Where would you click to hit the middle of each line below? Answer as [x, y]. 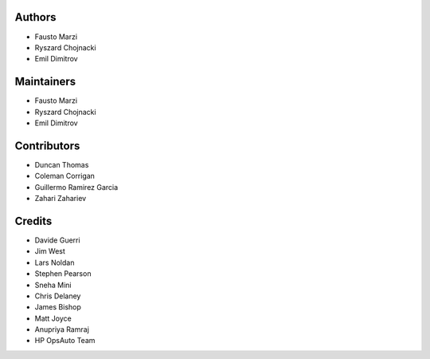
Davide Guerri [57, 240]
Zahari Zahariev [61, 199]
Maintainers [45, 82]
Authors [35, 17]
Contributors [47, 146]
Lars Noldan [55, 262]
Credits [33, 221]
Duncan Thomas [62, 164]
